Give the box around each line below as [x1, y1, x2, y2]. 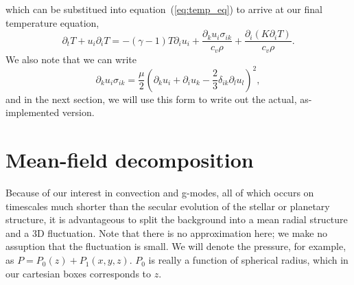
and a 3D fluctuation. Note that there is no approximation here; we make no [5, 225, 327, 240]
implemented [5, 105, 60, 119]
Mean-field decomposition [5, 146, 254, 174]
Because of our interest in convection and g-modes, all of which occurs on [5, 185, 314, 200]
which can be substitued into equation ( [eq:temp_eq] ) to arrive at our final [5, 2, 322, 16]
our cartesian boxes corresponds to [5, 266, 152, 280]
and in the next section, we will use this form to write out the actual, [5, 91, 297, 106]
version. [62, 105, 95, 119]
